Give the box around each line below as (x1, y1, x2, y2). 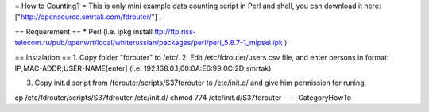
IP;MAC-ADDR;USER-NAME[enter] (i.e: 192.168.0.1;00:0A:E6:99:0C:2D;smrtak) (14, 64, 272, 73)
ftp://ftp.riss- (153, 26, 196, 36)
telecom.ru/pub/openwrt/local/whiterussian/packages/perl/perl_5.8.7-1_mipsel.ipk (14, 38, 284, 48)
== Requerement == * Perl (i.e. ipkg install (14, 26, 153, 36)
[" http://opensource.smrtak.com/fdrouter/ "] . (14, 12, 162, 21)
